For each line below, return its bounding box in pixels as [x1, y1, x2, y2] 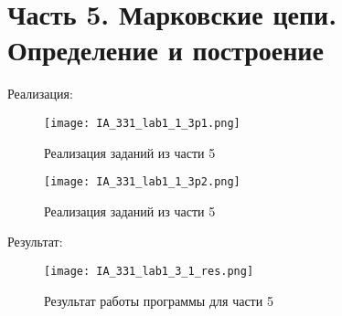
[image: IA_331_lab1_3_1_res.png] [44, 265, 254, 278]
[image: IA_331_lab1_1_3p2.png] [44, 175, 240, 189]
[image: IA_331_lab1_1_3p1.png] [44, 116, 240, 130]
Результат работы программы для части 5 [44, 290, 273, 310]
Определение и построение [7, 31, 324, 68]
